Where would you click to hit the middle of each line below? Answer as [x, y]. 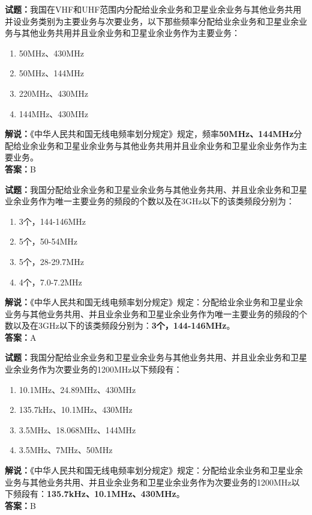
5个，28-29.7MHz [51, 261]
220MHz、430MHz [53, 93]
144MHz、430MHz [53, 113]
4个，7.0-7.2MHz [50, 282]
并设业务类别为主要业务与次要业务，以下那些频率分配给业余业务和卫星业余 [152, 21]
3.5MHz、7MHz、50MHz [66, 450]
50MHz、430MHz [51, 53]
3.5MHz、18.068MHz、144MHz [77, 429]
